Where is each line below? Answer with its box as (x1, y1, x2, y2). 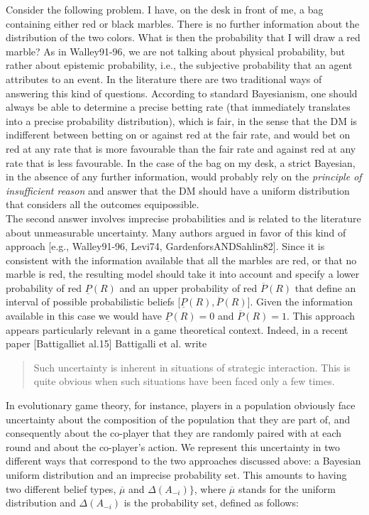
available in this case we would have (6, 308, 162, 323)
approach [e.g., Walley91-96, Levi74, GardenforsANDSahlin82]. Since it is (6, 239, 325, 254)
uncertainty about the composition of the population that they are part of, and (6, 411, 351, 426)
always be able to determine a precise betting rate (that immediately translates (6, 99, 351, 114)
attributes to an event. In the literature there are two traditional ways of (6, 71, 322, 86)
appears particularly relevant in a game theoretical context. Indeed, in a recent (6, 322, 348, 337)
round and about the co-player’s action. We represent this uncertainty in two (6, 439, 341, 454)
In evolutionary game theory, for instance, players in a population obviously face (6, 398, 356, 413)
